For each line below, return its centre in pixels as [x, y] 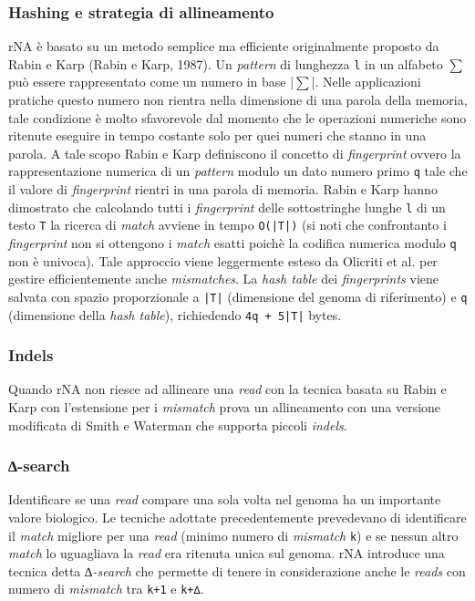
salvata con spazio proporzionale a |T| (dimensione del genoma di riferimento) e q [238, 296]
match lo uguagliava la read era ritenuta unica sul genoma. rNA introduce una [227, 553]
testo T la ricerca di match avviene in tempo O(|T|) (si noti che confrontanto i [227, 225]
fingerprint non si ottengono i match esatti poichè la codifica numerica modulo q [232, 243]
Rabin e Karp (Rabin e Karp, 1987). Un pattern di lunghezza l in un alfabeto [226, 63]
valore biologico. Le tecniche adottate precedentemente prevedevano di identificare [237, 517]
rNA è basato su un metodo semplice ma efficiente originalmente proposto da [224, 46]
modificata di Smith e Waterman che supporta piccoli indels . [178, 425]
